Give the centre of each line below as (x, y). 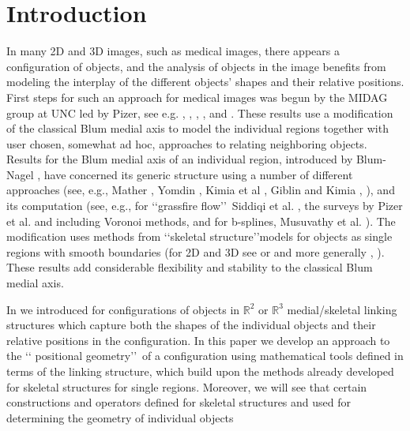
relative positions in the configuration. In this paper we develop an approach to (198, 340)
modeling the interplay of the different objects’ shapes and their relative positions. (205, 82)
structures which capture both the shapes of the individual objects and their (191, 325)
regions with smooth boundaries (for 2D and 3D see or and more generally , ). (196, 251)
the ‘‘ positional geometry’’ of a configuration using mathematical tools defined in (205, 356)
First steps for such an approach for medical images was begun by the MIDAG (197, 97)
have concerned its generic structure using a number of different (198, 174)
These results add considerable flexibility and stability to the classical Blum (190, 267)
